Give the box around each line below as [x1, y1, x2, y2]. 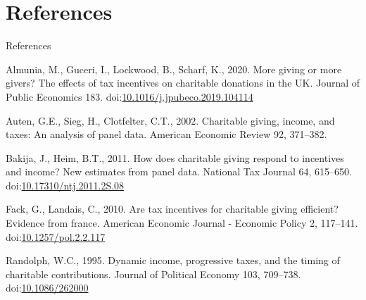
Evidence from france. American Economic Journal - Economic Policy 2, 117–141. [6, 215, 358, 230]
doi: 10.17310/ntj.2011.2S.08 [6, 177, 125, 192]
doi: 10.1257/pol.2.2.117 [6, 229, 106, 244]
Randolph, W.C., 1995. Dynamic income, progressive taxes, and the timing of [6, 253, 340, 268]
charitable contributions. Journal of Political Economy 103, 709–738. [6, 266, 301, 281]
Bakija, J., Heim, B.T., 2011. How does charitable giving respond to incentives [6, 150, 344, 165]
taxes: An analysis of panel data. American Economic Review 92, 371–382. [6, 127, 327, 142]
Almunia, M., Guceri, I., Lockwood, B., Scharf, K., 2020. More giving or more [6, 61, 342, 76]
